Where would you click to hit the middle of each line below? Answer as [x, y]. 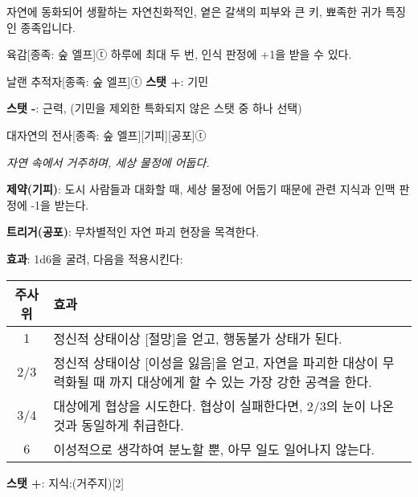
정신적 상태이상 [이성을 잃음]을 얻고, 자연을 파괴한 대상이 [216, 362]
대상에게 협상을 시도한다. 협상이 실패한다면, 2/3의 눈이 [210, 405]
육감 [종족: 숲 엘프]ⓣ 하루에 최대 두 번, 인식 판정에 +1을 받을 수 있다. [179, 54]
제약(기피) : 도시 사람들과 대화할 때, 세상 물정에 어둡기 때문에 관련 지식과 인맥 [201, 189]
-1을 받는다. [60, 204]
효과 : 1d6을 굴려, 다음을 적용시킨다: [95, 258]
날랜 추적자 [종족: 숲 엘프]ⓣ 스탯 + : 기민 [108, 81]
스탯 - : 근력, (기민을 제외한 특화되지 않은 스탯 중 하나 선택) [154, 108]
